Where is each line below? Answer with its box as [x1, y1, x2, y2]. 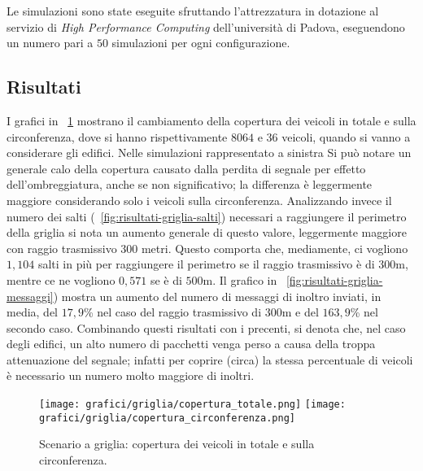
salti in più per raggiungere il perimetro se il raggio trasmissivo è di [37, 255, 375, 273]
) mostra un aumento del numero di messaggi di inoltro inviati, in [53, 287, 382, 304]
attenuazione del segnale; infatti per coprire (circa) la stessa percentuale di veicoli [7, 351, 413, 368]
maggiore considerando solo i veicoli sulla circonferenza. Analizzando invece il [7, 191, 392, 208]
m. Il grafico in [203, 271, 277, 288]
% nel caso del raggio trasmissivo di [83, 303, 262, 321]
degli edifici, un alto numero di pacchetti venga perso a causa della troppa [7, 335, 376, 352]
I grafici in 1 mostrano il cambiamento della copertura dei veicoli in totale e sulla [7, 111, 416, 129]
